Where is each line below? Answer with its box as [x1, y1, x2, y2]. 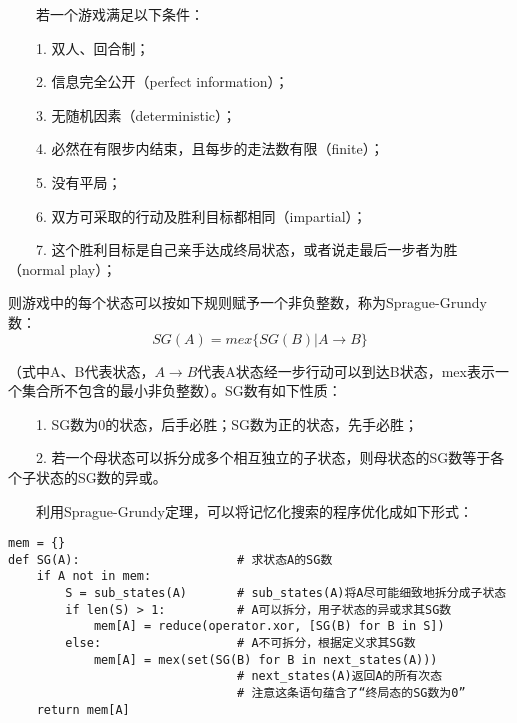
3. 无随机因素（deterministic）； [35, 104, 237, 125]
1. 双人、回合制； [35, 37, 150, 58]
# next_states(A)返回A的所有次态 [237, 669, 443, 684]
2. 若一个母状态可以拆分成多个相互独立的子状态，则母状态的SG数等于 [35, 447, 491, 468]
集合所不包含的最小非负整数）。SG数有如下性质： [21, 380, 342, 401]
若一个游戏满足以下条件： [35, 4, 204, 24]
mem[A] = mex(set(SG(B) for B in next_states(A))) [93, 652, 438, 667]
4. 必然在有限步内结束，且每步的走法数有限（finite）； [35, 138, 384, 159]
